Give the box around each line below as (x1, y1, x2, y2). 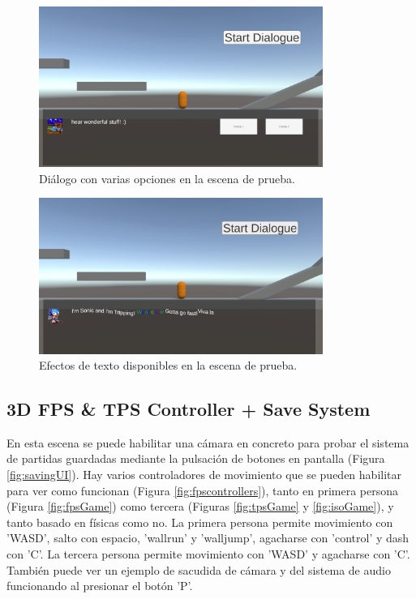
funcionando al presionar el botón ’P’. (6, 577, 193, 594)
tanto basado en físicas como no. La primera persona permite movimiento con (6, 513, 393, 530)
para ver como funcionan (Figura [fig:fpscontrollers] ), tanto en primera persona (6, 481, 399, 498)
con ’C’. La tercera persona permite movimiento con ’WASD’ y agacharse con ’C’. (6, 546, 410, 563)
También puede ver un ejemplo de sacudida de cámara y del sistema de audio (6, 561, 391, 578)
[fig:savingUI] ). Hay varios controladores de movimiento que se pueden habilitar (6, 466, 401, 483)
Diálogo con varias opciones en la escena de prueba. (39, 169, 295, 186)
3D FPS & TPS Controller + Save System (6, 396, 371, 421)
